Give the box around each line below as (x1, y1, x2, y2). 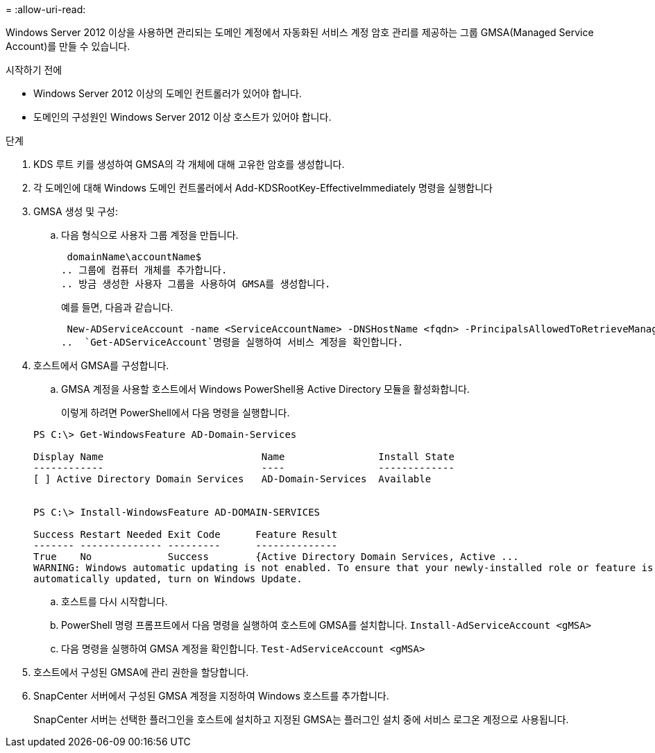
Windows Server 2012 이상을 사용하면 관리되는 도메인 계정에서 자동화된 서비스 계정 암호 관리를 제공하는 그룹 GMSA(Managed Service (6, 26, 594, 38)
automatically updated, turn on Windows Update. (33, 573, 303, 584)
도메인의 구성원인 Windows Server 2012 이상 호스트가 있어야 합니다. (33, 111, 332, 123)
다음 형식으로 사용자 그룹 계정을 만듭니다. (61, 229, 239, 241)
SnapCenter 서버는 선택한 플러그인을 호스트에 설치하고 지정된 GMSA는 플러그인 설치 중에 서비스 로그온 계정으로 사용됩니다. (33, 713, 569, 725)
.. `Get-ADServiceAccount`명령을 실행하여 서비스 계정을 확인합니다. (61, 337, 404, 348)
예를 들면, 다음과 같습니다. (61, 301, 173, 313)
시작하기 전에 (6, 64, 62, 76)
